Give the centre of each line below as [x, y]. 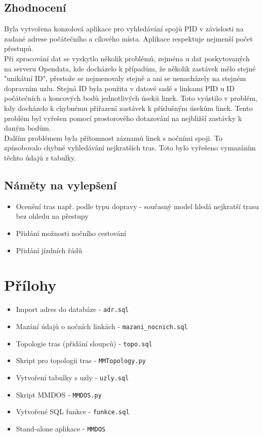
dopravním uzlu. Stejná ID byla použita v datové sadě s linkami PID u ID [119, 88]
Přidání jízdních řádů [49, 250]
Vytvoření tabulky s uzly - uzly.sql [72, 377]
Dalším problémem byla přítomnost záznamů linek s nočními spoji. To [113, 137]
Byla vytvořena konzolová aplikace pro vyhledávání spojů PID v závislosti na [124, 29]
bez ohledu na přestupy [52, 216]
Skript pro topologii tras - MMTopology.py [81, 360]
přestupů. [19, 48]
